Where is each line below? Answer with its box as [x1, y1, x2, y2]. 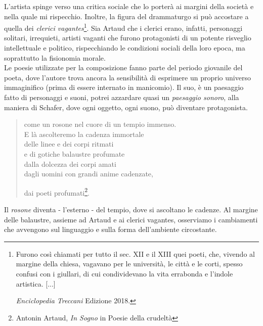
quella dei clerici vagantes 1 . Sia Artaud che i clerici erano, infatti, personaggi [4, 21, 243, 33]
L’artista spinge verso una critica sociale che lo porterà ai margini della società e [4, 1, 254, 11]
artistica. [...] [16, 278, 56, 289]
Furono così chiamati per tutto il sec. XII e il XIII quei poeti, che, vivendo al [16, 248, 255, 259]
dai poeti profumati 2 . [24, 185, 90, 198]
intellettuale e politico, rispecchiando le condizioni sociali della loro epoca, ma [4, 42, 245, 53]
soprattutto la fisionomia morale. [4, 52, 106, 63]
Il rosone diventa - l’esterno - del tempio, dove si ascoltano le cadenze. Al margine [4, 204, 258, 214]
